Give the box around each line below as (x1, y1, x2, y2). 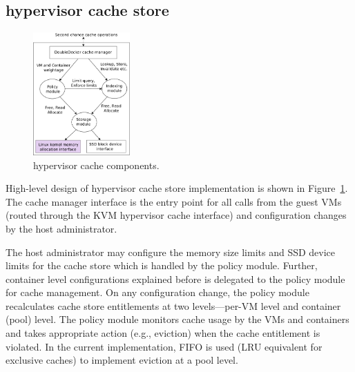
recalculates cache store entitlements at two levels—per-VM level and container (6, 298, 341, 313)
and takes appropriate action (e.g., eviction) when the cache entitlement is (6, 326, 320, 340)
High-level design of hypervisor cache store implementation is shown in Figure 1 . (6, 181, 348, 195)
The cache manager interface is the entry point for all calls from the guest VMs (6, 194, 342, 208)
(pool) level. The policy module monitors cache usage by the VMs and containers (6, 312, 349, 326)
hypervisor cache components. (33, 157, 160, 172)
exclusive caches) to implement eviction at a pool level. (6, 353, 238, 367)
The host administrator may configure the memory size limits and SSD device (6, 244, 336, 259)
